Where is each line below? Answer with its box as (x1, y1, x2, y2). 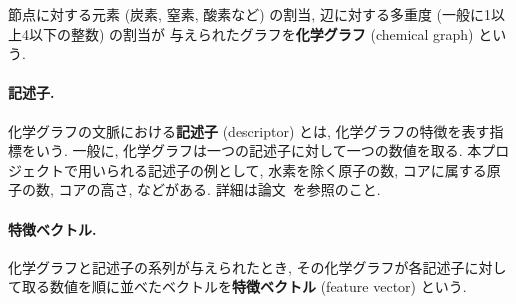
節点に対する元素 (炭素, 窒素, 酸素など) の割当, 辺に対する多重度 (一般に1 (8, 4, 491, 24)
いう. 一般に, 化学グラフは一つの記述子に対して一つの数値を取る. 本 (35, 140, 482, 161)
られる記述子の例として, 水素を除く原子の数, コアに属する (105, 159, 487, 180)
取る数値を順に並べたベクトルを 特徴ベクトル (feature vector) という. (21, 276, 467, 297)
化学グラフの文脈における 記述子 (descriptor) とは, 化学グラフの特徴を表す (8, 120, 490, 141)
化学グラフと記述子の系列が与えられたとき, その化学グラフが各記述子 (8, 256, 465, 277)
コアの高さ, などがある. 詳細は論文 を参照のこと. (58, 179, 381, 200)
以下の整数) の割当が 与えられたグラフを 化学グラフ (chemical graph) (28, 23, 474, 44)
